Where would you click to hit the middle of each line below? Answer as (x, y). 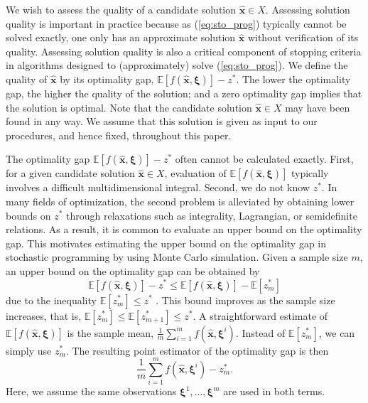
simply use (29, 350)
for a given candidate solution (70, 173)
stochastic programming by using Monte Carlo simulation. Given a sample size (177, 257)
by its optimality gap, (107, 79)
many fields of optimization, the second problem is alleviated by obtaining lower (180, 201)
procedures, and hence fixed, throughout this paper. (119, 135)
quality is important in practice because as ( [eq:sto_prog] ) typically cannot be (176, 23)
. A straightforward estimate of (260, 315)
